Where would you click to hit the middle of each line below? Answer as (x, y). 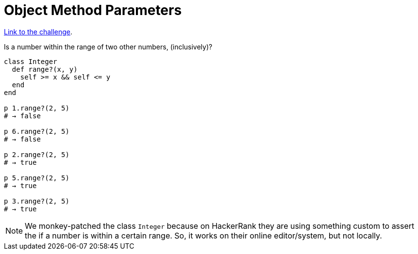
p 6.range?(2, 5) (37, 131)
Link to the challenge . (38, 32)
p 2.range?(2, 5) (37, 154)
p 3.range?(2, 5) (37, 201)
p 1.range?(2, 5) (37, 108)
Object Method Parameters (93, 10)
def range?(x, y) (45, 69)
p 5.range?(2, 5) (37, 178)
